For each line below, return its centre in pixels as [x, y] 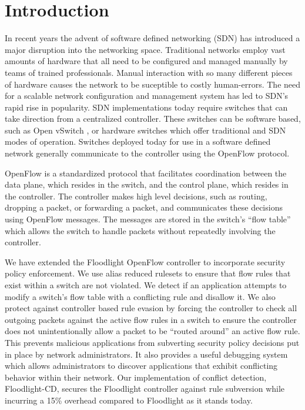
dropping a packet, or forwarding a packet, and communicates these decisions [144, 207]
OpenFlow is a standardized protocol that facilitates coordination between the [146, 173]
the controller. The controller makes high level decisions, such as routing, [136, 196]
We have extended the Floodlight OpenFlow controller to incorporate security [145, 261]
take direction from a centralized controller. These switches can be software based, [153, 119]
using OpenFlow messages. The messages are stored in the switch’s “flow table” [148, 219]
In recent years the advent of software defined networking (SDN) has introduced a [152, 38]
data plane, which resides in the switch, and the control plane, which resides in [147, 184]
